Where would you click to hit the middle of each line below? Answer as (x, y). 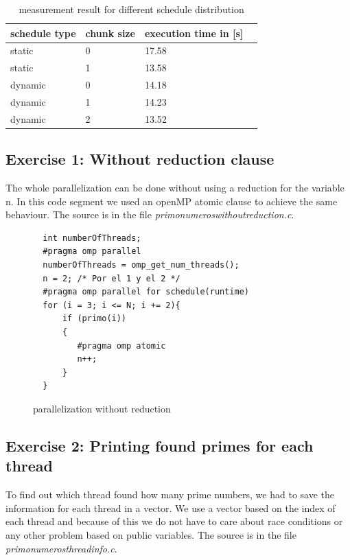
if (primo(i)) (94, 319)
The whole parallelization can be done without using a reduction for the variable (175, 188)
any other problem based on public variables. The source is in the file (151, 534)
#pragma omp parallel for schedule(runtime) (146, 292)
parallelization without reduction (102, 409)
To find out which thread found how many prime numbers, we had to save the (170, 494)
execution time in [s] (194, 33)
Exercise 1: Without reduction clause (140, 159)
